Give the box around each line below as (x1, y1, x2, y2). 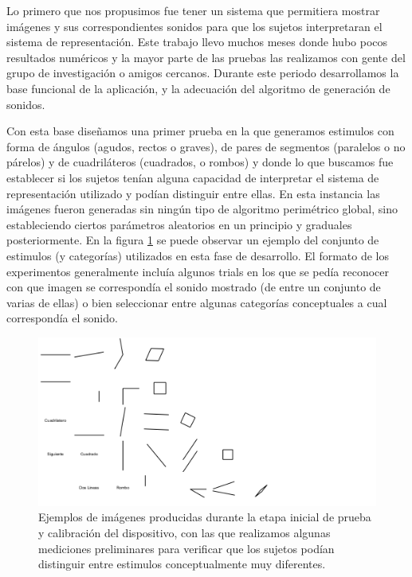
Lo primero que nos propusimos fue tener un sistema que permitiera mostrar (6, 2, 380, 18)
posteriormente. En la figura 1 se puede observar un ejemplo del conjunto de (6, 232, 379, 248)
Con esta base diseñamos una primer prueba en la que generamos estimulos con (6, 123, 394, 139)
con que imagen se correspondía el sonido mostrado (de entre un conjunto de (6, 279, 381, 295)
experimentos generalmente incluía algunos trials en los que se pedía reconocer (6, 263, 390, 279)
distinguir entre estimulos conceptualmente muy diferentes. (38, 556, 326, 572)
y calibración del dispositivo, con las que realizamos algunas (38, 524, 331, 541)
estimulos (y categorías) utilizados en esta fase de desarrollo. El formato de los (6, 247, 390, 263)
